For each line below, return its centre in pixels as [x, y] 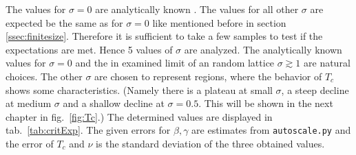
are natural [327, 63]
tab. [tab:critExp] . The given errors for [88, 130]
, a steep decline [315, 90]
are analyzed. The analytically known [263, 49]
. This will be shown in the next [266, 103]
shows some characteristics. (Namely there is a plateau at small [139, 90]
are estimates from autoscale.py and [271, 130]
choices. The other [44, 76]
